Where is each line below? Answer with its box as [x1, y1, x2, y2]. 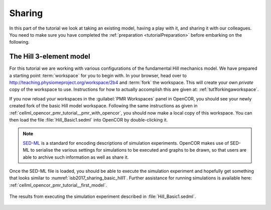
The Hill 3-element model [9, 52, 90, 61]
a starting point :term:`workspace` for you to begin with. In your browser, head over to [9, 72, 187, 78]
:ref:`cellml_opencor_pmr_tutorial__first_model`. [9, 182, 107, 188]
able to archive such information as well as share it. [23, 154, 129, 160]
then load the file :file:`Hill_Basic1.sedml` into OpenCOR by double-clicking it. [9, 117, 168, 123]
